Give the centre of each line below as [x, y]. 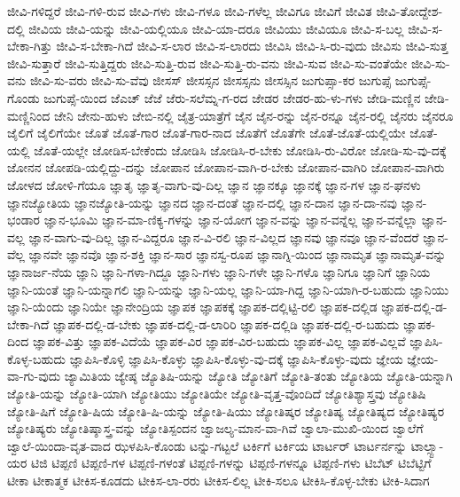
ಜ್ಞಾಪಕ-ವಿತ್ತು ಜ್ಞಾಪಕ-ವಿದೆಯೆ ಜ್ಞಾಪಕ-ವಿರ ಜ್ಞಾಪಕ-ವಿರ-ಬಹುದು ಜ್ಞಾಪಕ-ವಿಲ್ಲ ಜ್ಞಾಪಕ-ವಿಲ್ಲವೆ [219, 341]
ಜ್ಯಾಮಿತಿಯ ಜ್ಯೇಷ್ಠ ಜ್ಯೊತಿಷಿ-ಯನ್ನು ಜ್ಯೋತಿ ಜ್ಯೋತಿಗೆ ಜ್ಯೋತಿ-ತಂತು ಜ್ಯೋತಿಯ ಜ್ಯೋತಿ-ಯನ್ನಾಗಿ [258, 376]
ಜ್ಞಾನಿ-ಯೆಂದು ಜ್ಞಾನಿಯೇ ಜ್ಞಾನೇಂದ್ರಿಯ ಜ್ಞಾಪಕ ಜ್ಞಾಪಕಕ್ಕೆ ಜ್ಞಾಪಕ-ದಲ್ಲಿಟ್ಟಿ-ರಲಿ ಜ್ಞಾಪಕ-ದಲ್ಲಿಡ [192, 307]
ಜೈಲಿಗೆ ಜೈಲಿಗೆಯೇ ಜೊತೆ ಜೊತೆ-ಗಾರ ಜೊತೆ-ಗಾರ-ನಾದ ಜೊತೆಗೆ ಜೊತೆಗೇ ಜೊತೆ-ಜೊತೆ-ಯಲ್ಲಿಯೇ [207, 133]
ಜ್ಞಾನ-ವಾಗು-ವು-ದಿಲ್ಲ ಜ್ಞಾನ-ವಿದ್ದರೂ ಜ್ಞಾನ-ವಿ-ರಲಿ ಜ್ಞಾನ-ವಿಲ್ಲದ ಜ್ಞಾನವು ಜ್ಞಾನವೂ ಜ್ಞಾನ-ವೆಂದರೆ [224, 237]
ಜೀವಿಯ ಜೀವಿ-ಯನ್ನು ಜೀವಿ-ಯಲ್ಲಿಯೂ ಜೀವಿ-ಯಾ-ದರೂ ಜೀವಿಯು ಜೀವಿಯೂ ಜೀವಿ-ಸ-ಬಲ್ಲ [216, 28]
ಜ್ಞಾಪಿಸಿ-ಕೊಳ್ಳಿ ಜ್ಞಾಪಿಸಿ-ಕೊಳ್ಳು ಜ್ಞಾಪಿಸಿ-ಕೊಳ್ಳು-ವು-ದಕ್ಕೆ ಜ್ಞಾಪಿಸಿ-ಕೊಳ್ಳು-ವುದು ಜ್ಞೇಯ [236, 358]
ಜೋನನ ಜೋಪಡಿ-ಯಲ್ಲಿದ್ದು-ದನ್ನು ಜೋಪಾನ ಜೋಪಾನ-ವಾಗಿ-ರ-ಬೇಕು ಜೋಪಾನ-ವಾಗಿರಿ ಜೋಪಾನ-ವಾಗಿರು [226, 167]
